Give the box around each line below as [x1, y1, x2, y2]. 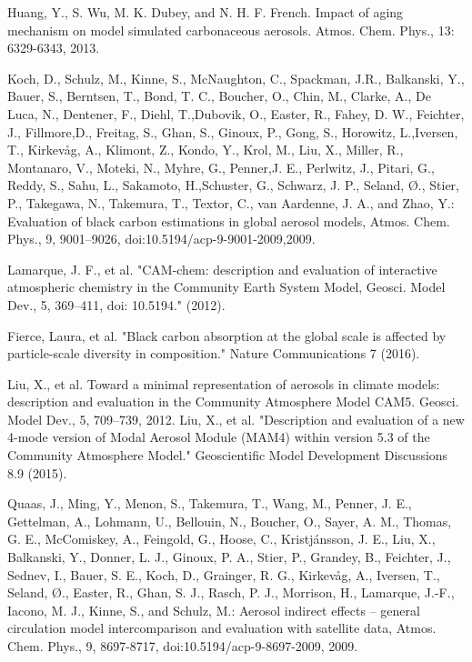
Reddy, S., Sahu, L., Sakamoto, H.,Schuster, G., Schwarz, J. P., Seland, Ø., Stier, [7, 176, 459, 195]
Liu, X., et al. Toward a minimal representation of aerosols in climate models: [7, 374, 440, 393]
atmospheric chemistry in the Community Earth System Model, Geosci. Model [7, 277, 446, 296]
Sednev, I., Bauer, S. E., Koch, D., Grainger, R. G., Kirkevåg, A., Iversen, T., [7, 565, 440, 584]
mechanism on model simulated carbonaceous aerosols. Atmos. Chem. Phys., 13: [7, 20, 455, 39]
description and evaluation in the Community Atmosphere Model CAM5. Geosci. [7, 392, 459, 411]
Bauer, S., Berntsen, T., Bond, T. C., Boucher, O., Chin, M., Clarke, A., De [7, 86, 431, 105]
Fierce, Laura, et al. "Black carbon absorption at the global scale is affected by [7, 326, 447, 345]
